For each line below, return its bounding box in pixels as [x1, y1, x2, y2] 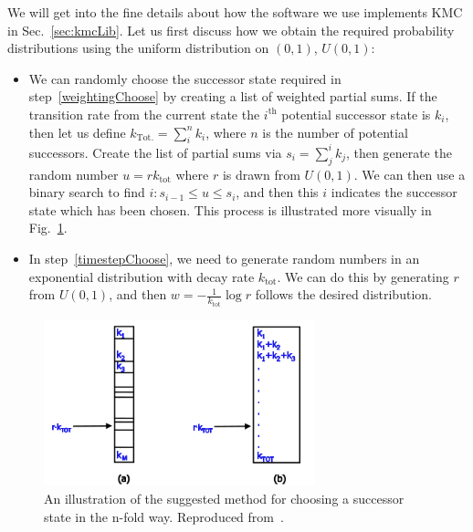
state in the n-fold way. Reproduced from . [44, 506, 284, 526]
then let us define [28, 122, 126, 141]
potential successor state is [281, 104, 431, 123]
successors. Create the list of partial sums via [28, 142, 282, 162]
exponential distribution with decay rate [28, 266, 255, 286]
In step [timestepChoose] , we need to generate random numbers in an [28, 249, 420, 268]
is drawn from [222, 164, 300, 183]
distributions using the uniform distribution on [7, 38, 269, 57]
